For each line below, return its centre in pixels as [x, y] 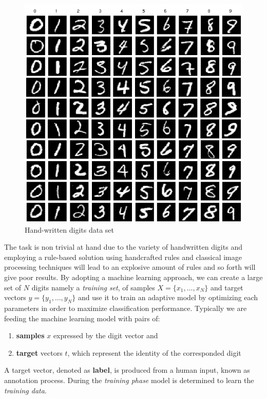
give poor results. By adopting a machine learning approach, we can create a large [133, 277]
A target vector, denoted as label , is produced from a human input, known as [127, 370]
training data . [25, 390]
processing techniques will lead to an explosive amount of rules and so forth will [130, 267]
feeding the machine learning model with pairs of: [82, 318]
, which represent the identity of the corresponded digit [154, 352]
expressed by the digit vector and [106, 335]
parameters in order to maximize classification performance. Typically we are [126, 308]
